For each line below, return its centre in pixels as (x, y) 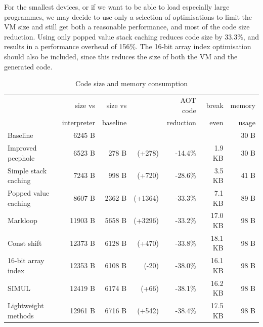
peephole (21, 157)
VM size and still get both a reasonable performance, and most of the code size (127, 27)
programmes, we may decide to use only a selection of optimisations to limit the (128, 16)
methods (21, 315)
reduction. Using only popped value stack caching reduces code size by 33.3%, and (131, 36)
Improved (22, 148)
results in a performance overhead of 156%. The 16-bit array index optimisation (128, 46)
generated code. (28, 66)
